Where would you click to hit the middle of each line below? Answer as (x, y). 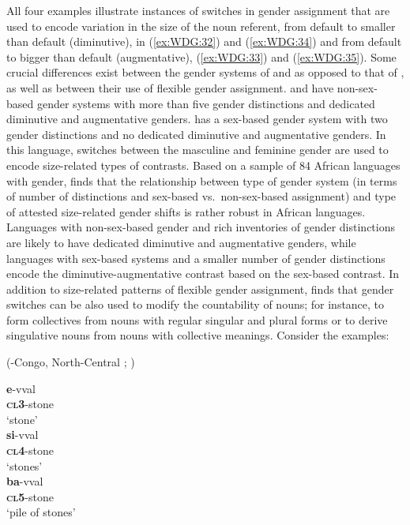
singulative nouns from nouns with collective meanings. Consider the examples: (198, 335)
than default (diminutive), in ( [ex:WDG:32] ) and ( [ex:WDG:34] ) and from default (204, 41)
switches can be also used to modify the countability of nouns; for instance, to (196, 304)
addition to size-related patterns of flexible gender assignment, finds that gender (200, 289)
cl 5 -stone (30, 496)
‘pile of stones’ (41, 512)
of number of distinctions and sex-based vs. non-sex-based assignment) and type (201, 196)
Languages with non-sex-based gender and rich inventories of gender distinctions (201, 227)
